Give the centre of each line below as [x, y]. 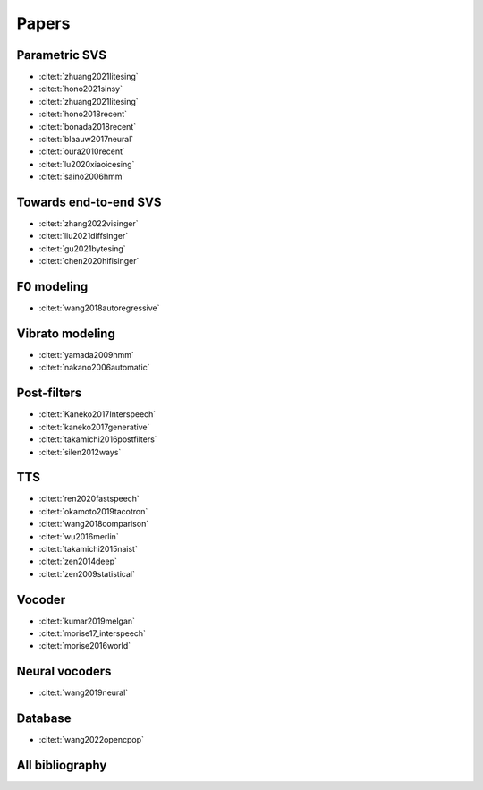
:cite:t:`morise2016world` [85, 646]
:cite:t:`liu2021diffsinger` [84, 236]
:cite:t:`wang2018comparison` [94, 524]
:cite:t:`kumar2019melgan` [87, 621]
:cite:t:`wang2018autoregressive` [99, 308]
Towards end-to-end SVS [89, 202]
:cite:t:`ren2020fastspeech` [89, 499]
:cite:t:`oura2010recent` [82, 151]
